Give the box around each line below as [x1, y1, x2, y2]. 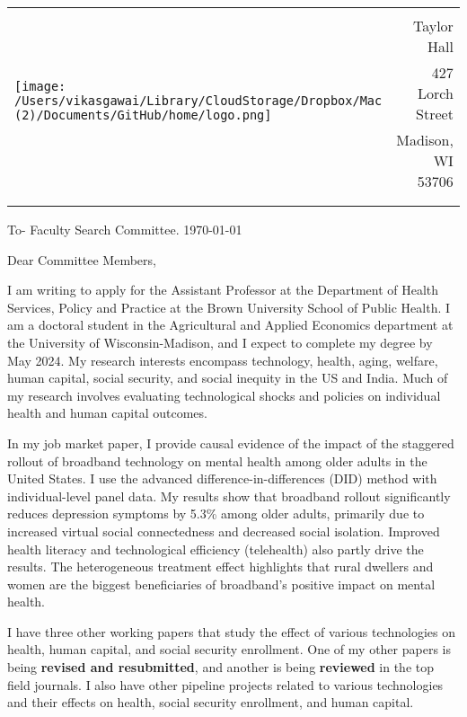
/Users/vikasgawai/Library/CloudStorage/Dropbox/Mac [14, 93, 383, 108]
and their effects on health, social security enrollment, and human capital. [7, 693, 414, 712]
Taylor [412, 15, 454, 36]
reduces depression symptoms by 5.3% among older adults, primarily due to [7, 504, 425, 523]
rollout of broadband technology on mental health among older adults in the [7, 451, 427, 470]
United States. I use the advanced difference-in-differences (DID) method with [7, 469, 437, 488]
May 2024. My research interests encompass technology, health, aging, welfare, [7, 350, 438, 369]
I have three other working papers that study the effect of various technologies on [7, 622, 456, 641]
